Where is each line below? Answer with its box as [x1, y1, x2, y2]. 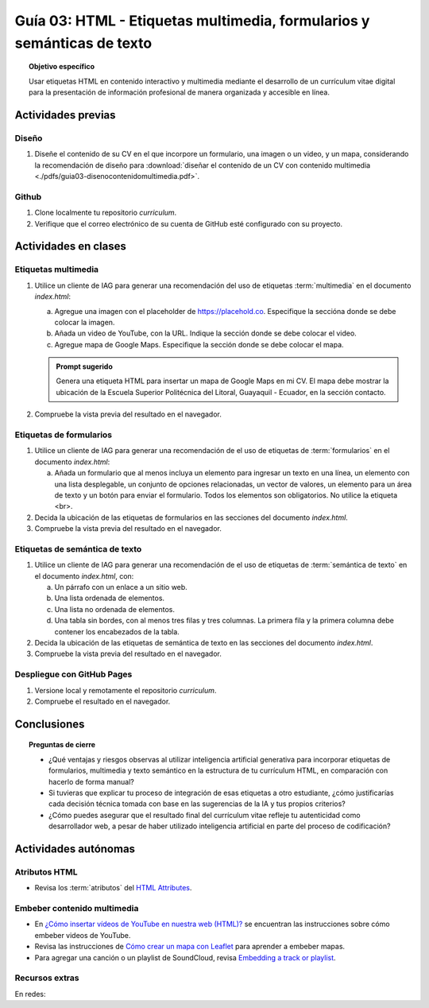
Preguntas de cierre [29, 740, 95, 750]
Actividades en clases [14, 239, 126, 254]
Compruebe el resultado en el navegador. [34, 696, 171, 706]
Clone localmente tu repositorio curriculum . [34, 207, 177, 218]
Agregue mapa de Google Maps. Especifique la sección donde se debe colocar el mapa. [54, 339, 345, 349]
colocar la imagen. [54, 317, 115, 327]
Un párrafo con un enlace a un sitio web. [54, 583, 188, 592]
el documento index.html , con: [34, 571, 134, 580]
